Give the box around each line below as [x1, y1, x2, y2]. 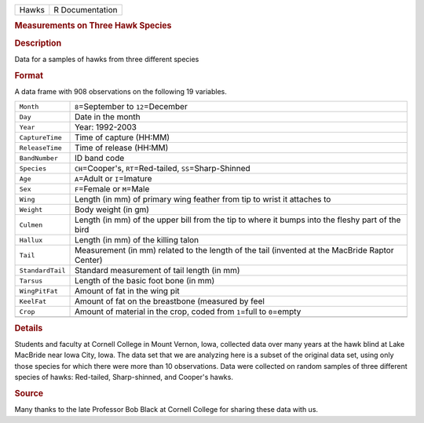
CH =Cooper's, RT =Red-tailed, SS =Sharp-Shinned [75, 163, 250, 174]
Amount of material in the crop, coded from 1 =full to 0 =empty [75, 306, 302, 317]
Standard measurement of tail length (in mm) [75, 265, 240, 276]
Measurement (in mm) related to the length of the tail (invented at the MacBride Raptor [75, 245, 394, 256]
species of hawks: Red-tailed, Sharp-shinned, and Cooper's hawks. [14, 373, 233, 382]
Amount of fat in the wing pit [75, 286, 180, 297]
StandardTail [19, 266, 66, 275]
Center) [75, 255, 103, 266]
